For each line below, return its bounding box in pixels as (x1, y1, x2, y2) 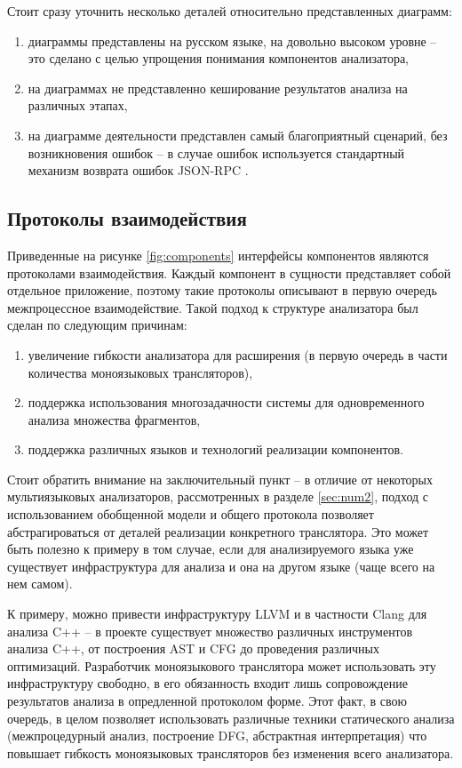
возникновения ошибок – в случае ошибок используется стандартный (28, 143, 405, 162)
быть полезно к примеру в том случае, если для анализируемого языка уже (7, 540, 414, 558)
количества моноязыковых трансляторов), (28, 363, 253, 381)
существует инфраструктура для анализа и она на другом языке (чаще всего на (7, 556, 435, 575)
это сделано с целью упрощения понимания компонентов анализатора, (28, 49, 410, 68)
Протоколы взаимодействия (7, 204, 247, 232)
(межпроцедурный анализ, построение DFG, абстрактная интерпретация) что (7, 726, 427, 745)
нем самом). (7, 574, 73, 593)
